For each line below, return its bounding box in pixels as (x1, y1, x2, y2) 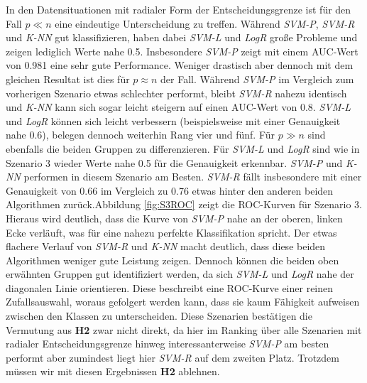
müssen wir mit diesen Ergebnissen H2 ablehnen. (6, 364, 220, 379)
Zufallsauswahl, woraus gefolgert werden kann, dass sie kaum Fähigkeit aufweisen (6, 294, 360, 309)
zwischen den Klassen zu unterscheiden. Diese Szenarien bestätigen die (6, 308, 312, 323)
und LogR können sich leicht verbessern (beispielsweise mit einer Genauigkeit (6, 113, 341, 128)
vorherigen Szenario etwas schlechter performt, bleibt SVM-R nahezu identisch (6, 85, 347, 100)
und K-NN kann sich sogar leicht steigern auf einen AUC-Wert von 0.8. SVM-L (6, 99, 351, 114)
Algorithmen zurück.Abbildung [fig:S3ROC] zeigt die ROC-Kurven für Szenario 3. (6, 197, 362, 212)
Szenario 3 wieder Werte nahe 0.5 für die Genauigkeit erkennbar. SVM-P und (6, 155, 343, 170)
